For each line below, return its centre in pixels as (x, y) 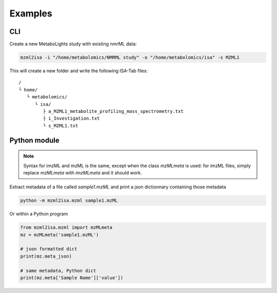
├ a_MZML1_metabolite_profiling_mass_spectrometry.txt (113, 111)
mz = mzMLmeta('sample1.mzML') (60, 235)
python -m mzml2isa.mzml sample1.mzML (69, 201)
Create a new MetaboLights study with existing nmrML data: (73, 44)
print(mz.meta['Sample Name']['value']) (72, 278)
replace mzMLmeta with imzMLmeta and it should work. (83, 172)
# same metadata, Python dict (58, 270)
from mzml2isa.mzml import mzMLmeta (66, 228)
